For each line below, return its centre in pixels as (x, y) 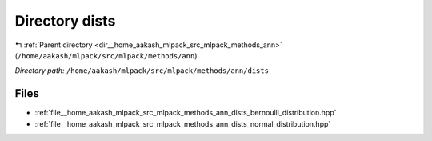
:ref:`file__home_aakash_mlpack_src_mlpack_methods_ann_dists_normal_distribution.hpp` (183, 123)
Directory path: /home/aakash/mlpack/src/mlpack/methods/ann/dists (142, 70)
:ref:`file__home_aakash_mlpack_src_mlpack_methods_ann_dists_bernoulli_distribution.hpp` (186, 113)
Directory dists (65, 21)
